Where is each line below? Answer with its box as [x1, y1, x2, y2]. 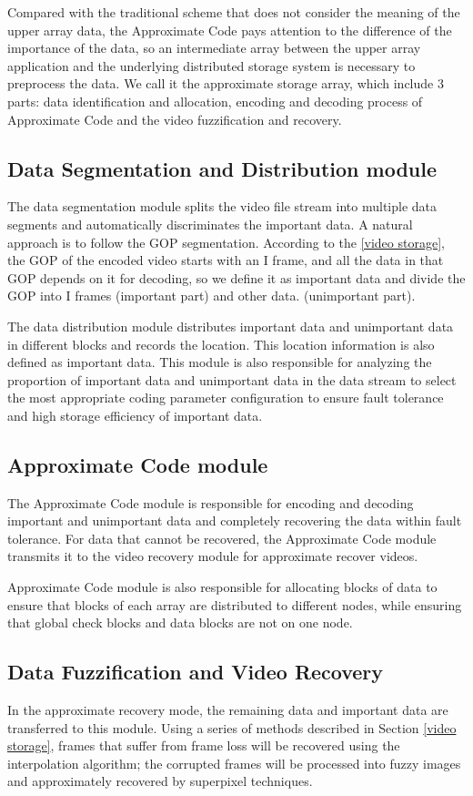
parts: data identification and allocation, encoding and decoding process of [7, 91, 423, 110]
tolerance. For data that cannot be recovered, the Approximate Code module [7, 528, 437, 547]
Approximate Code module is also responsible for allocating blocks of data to [7, 577, 438, 597]
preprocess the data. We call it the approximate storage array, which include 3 [7, 74, 444, 93]
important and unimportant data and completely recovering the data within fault [7, 511, 462, 530]
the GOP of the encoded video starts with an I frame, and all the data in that [7, 250, 444, 270]
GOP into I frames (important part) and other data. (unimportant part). [7, 286, 416, 305]
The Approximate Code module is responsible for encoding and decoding [7, 493, 414, 512]
